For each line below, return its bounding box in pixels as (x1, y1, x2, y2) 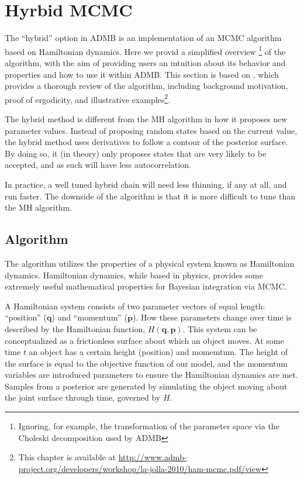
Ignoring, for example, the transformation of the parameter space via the (18, 420, 279, 432)
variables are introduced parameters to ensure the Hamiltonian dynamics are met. (5, 368, 298, 381)
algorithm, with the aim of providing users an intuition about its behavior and (5, 56, 286, 68)
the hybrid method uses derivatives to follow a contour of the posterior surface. (5, 136, 288, 148)
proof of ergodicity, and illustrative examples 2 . (5, 91, 171, 105)
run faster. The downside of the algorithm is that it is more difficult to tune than (5, 189, 296, 202)
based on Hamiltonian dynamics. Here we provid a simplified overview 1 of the (5, 43, 286, 57)
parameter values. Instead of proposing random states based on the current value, (5, 124, 298, 136)
